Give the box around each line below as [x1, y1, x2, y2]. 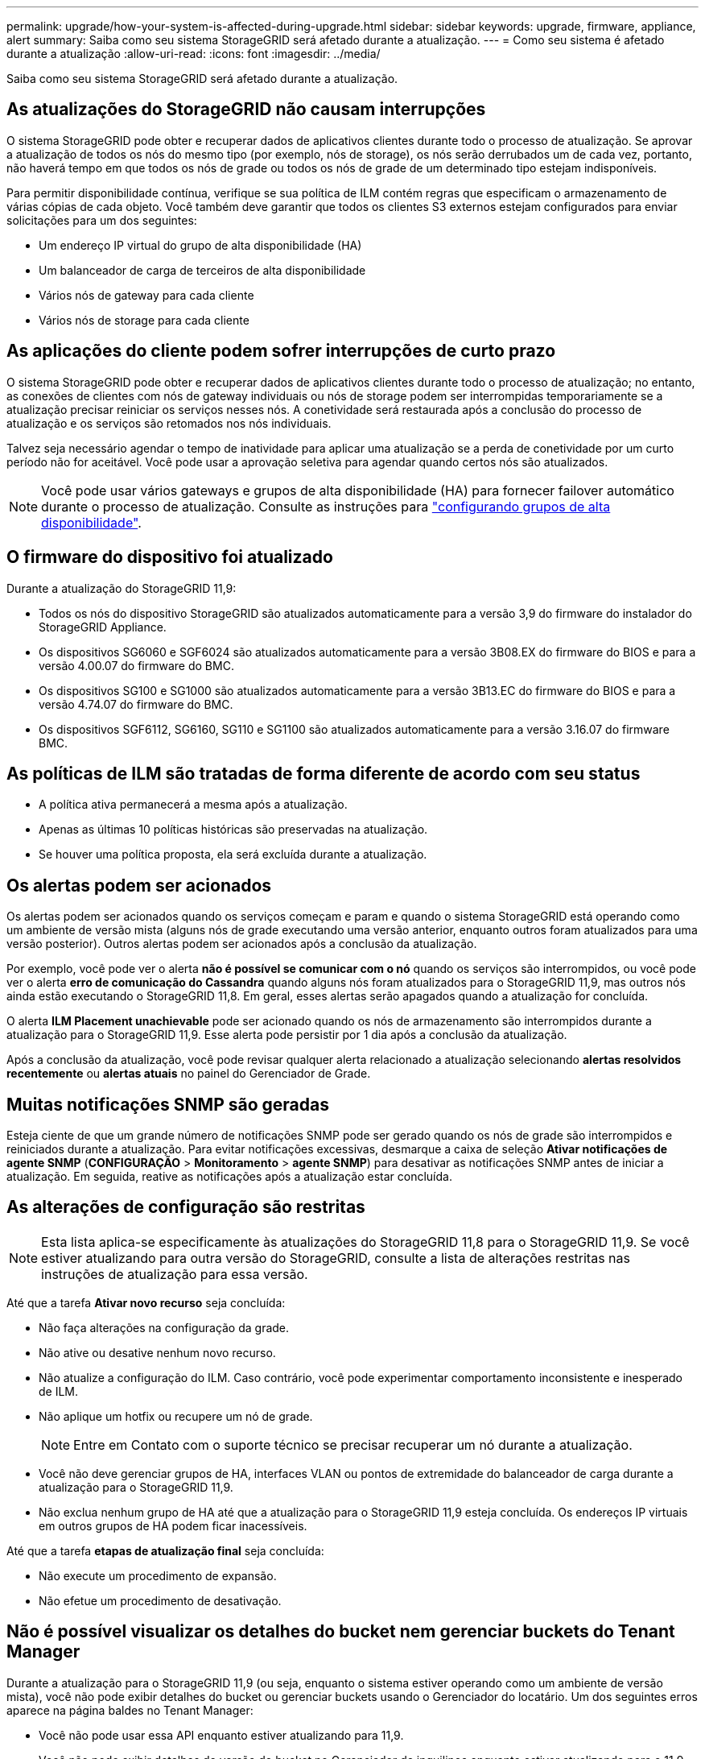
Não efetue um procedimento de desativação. [39, 1593, 282, 1608]
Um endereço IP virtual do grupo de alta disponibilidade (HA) [39, 238, 362, 252]
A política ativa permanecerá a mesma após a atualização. [39, 797, 348, 812]
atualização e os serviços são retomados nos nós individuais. [6, 416, 332, 430]
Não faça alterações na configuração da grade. [39, 1320, 290, 1335]
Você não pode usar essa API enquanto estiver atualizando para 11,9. [39, 1728, 404, 1742]
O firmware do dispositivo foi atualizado [6, 547, 333, 568]
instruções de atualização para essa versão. [41, 1265, 308, 1282]
